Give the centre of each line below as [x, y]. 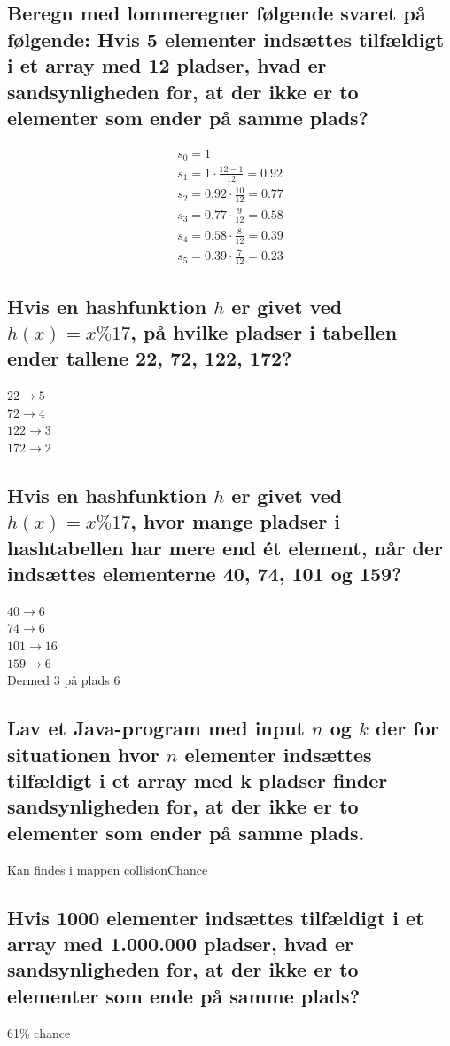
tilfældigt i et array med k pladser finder [198, 780]
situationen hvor [83, 754]
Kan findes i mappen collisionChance [108, 869]
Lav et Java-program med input [156, 728]
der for [407, 728]
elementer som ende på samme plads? [184, 995]
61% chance [39, 1032]
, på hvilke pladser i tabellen [264, 331]
